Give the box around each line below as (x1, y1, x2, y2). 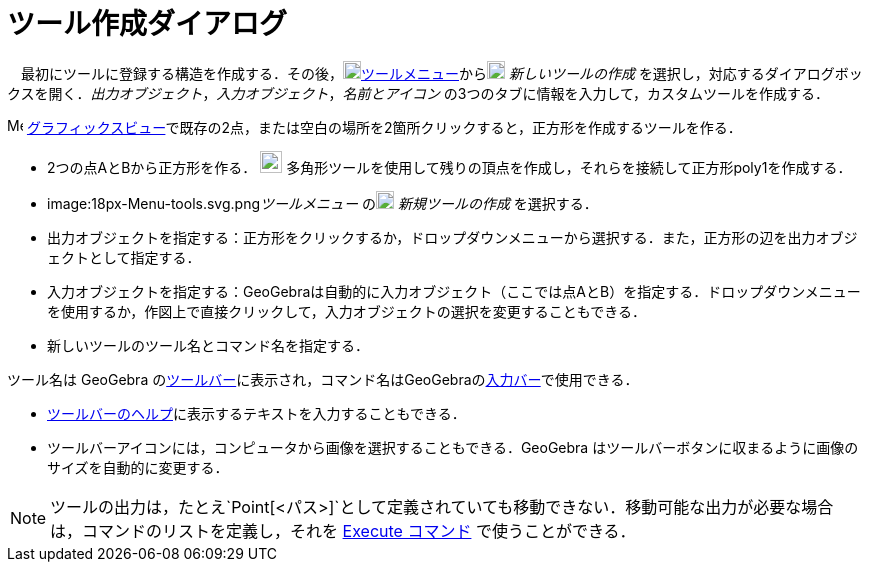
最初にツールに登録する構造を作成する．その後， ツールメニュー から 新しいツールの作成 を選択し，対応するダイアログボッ (20, 64, 863, 82)
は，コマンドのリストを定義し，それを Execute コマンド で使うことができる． (50, 520, 636, 541)
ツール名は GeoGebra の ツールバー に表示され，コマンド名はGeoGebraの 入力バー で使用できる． (7, 370, 639, 388)
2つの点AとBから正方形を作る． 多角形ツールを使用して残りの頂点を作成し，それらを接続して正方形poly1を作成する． (47, 158, 852, 176)
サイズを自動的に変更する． (47, 458, 229, 476)
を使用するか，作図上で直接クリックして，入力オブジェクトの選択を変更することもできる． (47, 302, 646, 320)
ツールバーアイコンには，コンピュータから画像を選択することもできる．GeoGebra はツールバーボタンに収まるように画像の (47, 438, 859, 456)
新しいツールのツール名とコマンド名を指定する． (47, 336, 369, 354)
